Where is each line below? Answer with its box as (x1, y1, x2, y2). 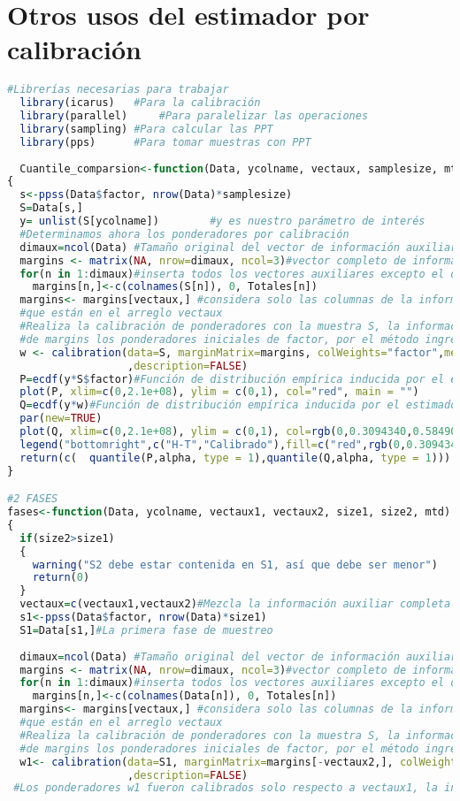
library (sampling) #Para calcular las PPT (19, 122, 273, 135)
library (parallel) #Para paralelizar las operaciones (19, 110, 369, 123)
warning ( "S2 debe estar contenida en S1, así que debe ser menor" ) (32, 558, 438, 571)
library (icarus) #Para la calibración (19, 96, 261, 110)
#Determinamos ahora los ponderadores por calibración (19, 227, 349, 240)
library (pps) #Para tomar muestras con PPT (19, 135, 311, 149)
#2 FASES (7, 492, 58, 506)
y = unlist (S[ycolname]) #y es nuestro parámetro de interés (19, 215, 425, 228)
